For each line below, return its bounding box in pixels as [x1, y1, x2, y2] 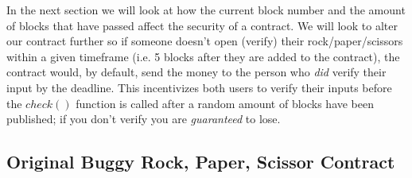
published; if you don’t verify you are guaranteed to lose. [6, 110, 281, 127]
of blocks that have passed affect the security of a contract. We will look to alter [6, 17, 398, 33]
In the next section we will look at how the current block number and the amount [6, 2, 406, 17]
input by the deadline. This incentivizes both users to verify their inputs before [6, 79, 392, 95]
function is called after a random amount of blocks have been [76, 95, 375, 111]
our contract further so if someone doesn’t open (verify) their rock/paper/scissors [6, 33, 403, 49]
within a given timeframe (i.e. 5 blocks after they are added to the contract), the [6, 48, 400, 64]
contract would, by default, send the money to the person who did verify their [6, 64, 387, 80]
